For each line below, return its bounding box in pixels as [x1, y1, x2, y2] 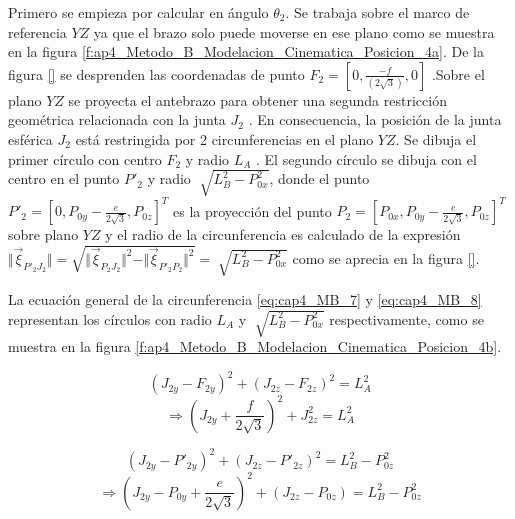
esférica [8, 128, 53, 149]
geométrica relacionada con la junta [8, 109, 226, 130]
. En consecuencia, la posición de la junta [248, 109, 502, 130]
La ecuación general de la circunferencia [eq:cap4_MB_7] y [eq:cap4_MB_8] [8, 289, 482, 310]
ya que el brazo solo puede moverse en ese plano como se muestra [93, 21, 495, 42]
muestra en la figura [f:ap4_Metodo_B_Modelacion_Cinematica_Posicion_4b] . [8, 336, 502, 357]
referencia [8, 21, 67, 42]
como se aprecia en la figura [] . [292, 247, 480, 268]
